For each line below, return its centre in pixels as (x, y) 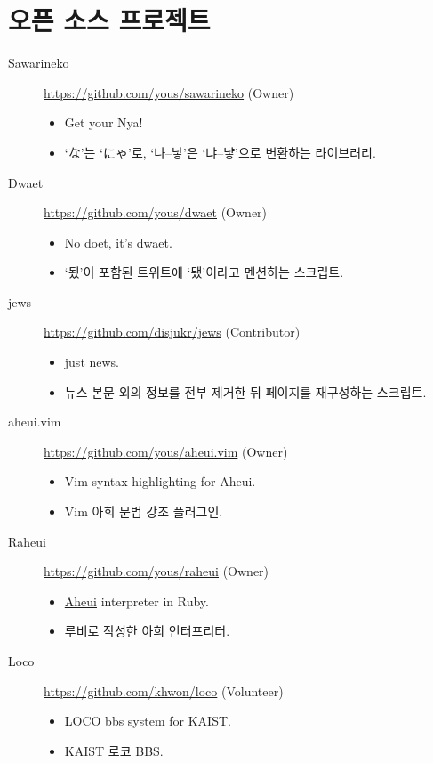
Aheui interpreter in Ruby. (136, 601)
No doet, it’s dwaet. (118, 242)
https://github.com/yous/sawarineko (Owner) (169, 92)
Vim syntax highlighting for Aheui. (160, 481)
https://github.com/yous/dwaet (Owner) (156, 212)
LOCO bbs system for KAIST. (148, 721)
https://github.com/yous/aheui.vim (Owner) (166, 451)
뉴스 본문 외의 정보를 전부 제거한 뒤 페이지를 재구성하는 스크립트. (245, 391)
